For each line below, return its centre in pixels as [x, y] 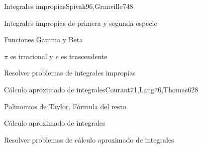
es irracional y [32, 56]
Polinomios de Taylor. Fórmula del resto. [66, 106]
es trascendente [84, 56]
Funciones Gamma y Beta [44, 39]
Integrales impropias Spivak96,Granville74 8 [69, 6]
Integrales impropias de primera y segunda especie [81, 23]
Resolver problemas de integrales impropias [70, 73]
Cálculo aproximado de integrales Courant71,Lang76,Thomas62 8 [101, 89]
